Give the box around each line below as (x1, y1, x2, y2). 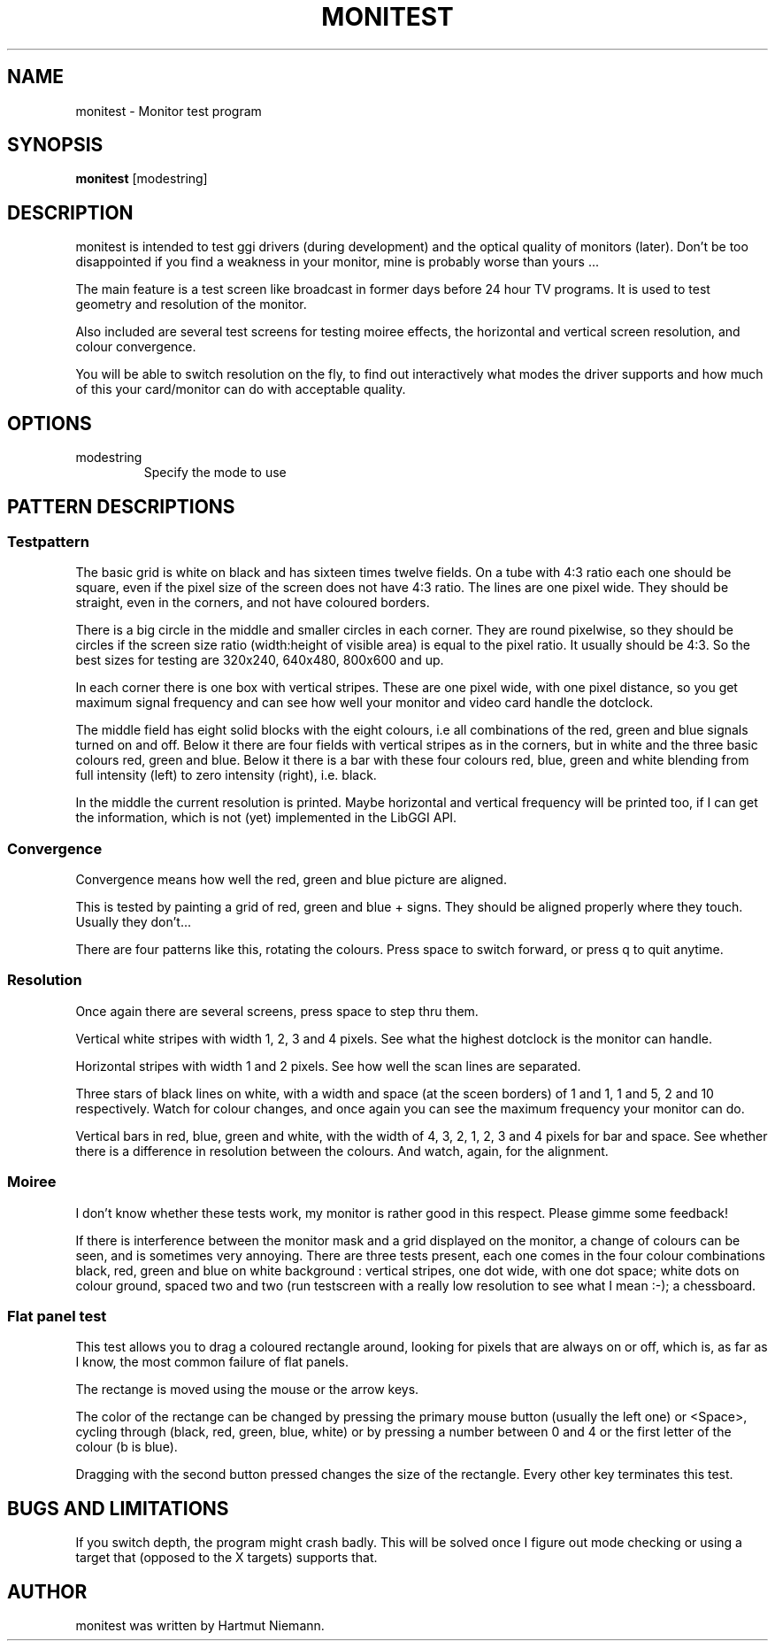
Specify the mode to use (143, 465, 287, 481)
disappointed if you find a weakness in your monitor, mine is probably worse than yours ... (75, 254, 599, 270)
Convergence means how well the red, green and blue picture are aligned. (75, 872, 507, 888)
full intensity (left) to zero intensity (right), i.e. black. (75, 767, 377, 783)
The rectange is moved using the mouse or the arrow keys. (75, 1382, 419, 1398)
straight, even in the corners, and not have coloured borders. (75, 595, 430, 611)
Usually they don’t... (75, 914, 192, 930)
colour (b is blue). (75, 1439, 178, 1455)
